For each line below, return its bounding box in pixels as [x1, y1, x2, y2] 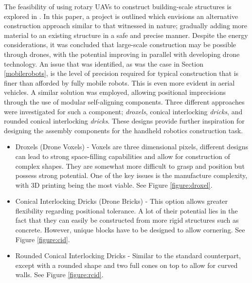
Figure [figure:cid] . [15, 234, 70, 244]
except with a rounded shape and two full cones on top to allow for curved [15, 260, 238, 270]
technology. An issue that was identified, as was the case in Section [4, 58, 203, 69]
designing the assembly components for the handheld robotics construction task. [4, 125, 243, 135]
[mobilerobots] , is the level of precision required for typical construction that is [4, 68, 239, 78]
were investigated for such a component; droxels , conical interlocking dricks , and [4, 106, 243, 116]
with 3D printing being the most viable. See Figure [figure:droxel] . [15, 179, 213, 190]
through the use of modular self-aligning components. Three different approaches [4, 96, 245, 106]
